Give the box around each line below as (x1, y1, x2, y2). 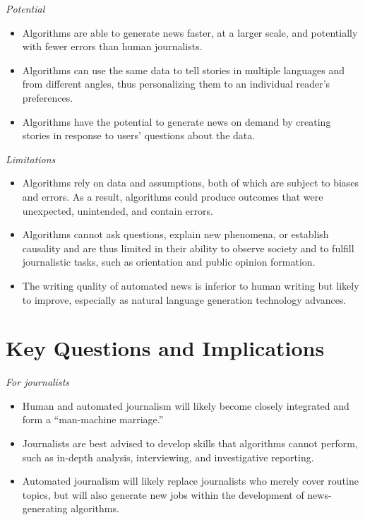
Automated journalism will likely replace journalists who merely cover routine (22, 473, 359, 488)
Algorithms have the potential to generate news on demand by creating (22, 114, 331, 129)
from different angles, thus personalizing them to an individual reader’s (22, 76, 330, 91)
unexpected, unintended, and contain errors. (22, 203, 213, 218)
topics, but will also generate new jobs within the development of (22, 487, 304, 502)
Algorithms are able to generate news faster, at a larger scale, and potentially (22, 25, 358, 40)
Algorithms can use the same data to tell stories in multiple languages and (22, 62, 345, 77)
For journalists (6, 374, 70, 389)
